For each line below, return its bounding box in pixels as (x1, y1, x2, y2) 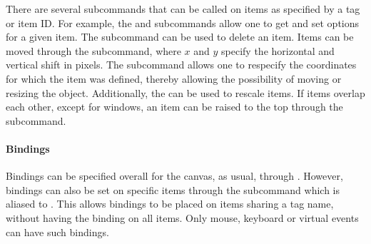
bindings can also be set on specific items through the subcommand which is (6, 182, 340, 197)
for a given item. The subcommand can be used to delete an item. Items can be (6, 29, 354, 44)
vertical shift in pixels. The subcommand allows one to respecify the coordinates (6, 57, 357, 72)
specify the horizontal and (221, 43, 335, 58)
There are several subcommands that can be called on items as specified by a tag (6, 1, 360, 16)
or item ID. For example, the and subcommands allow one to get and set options (6, 15, 360, 30)
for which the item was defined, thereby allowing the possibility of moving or (6, 71, 342, 86)
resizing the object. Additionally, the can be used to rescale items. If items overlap (6, 85, 365, 100)
